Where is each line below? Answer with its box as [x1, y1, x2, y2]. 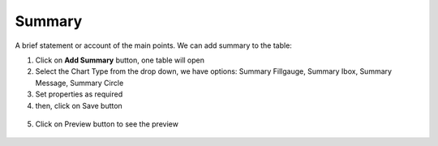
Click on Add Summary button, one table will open [35, 55, 205, 65]
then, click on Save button [35, 101, 123, 110]
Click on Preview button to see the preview [35, 118, 178, 129]
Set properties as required [35, 89, 123, 99]
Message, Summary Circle [35, 78, 124, 88]
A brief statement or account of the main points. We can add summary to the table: [15, 41, 292, 50]
